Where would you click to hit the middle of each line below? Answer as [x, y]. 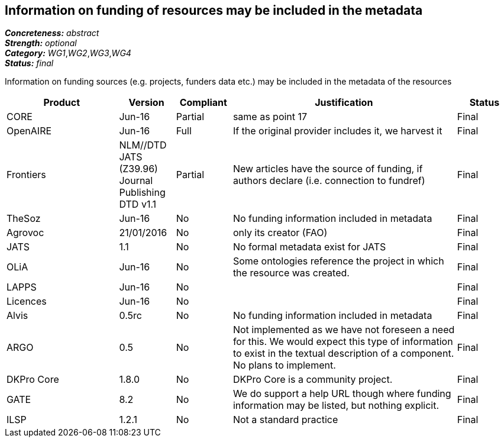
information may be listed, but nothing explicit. [336, 406]
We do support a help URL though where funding [342, 394]
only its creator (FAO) [280, 233]
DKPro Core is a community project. [313, 380]
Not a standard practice [285, 420]
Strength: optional [41, 43]
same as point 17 [270, 117]
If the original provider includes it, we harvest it [337, 131]
